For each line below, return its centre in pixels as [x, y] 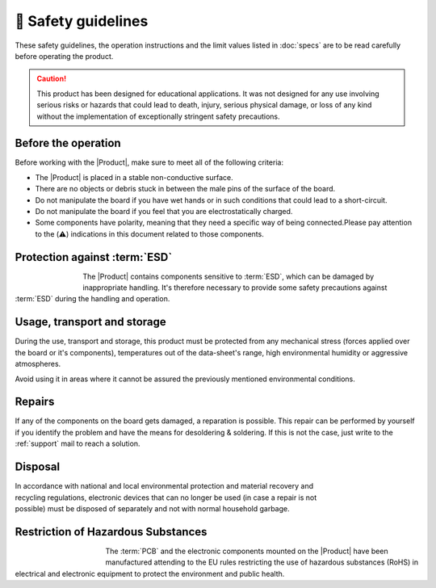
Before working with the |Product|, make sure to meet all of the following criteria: [149, 162]
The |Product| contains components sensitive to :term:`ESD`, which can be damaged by [228, 276]
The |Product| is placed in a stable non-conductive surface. [134, 177]
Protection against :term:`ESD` [94, 257]
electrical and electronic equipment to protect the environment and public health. [150, 573]
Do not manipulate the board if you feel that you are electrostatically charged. [164, 211]
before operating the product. [64, 56]
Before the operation [68, 143]
